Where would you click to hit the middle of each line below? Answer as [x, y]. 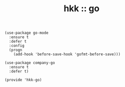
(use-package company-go [30, 63]
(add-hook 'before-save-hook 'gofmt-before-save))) [67, 54]
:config [17, 46]
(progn [16, 50]
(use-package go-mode [27, 33]
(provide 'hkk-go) [23, 80]
